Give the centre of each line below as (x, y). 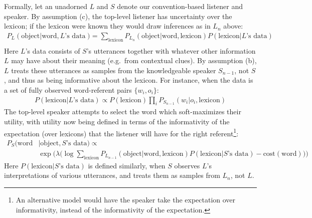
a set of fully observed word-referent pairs (68, 90)
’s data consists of (53, 50)
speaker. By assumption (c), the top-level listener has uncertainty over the (118, 16)
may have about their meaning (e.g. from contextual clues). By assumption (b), (134, 60)
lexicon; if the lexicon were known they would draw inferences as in (107, 26)
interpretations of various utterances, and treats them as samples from (112, 175)
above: (233, 26)
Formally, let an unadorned (46, 6)
